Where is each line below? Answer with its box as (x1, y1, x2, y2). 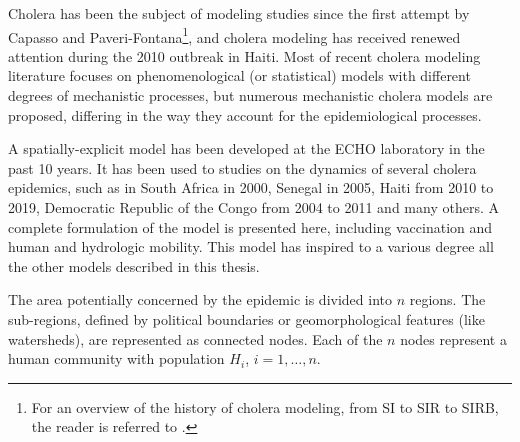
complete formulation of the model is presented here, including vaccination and (8, 216, 493, 237)
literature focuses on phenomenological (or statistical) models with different (8, 65, 471, 86)
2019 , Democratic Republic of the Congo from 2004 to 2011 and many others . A (8, 197, 499, 217)
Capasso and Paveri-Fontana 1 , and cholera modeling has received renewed (8, 23, 461, 47)
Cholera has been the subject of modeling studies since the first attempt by (8, 3, 470, 23)
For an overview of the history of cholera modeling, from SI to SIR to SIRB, (31, 396, 499, 417)
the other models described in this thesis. (8, 255, 260, 276)
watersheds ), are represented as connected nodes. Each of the (8, 328, 383, 349)
